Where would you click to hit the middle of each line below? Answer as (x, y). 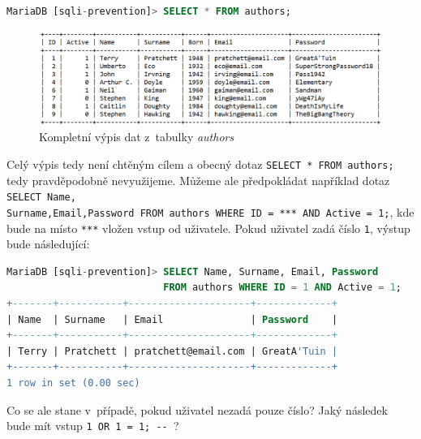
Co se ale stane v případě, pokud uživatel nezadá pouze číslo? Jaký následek (197, 409)
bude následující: (48, 244)
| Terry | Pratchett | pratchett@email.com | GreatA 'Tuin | (172, 351)
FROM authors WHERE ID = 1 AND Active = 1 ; (282, 288)
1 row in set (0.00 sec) (73, 383)
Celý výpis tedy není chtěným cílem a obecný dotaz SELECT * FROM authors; (200, 164)
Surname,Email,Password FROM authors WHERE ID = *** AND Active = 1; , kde (210, 211)
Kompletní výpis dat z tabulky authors (137, 137)
